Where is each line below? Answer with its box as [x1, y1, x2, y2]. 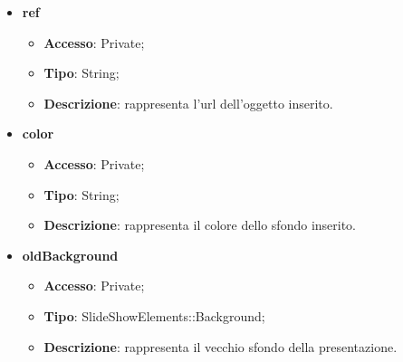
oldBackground [22, 245, 119, 264]
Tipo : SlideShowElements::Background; [43, 306, 265, 325]
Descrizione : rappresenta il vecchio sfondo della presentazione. [43, 337, 398, 356]
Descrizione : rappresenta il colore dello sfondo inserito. [43, 215, 357, 234]
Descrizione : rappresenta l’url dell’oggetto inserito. [43, 93, 333, 112]
